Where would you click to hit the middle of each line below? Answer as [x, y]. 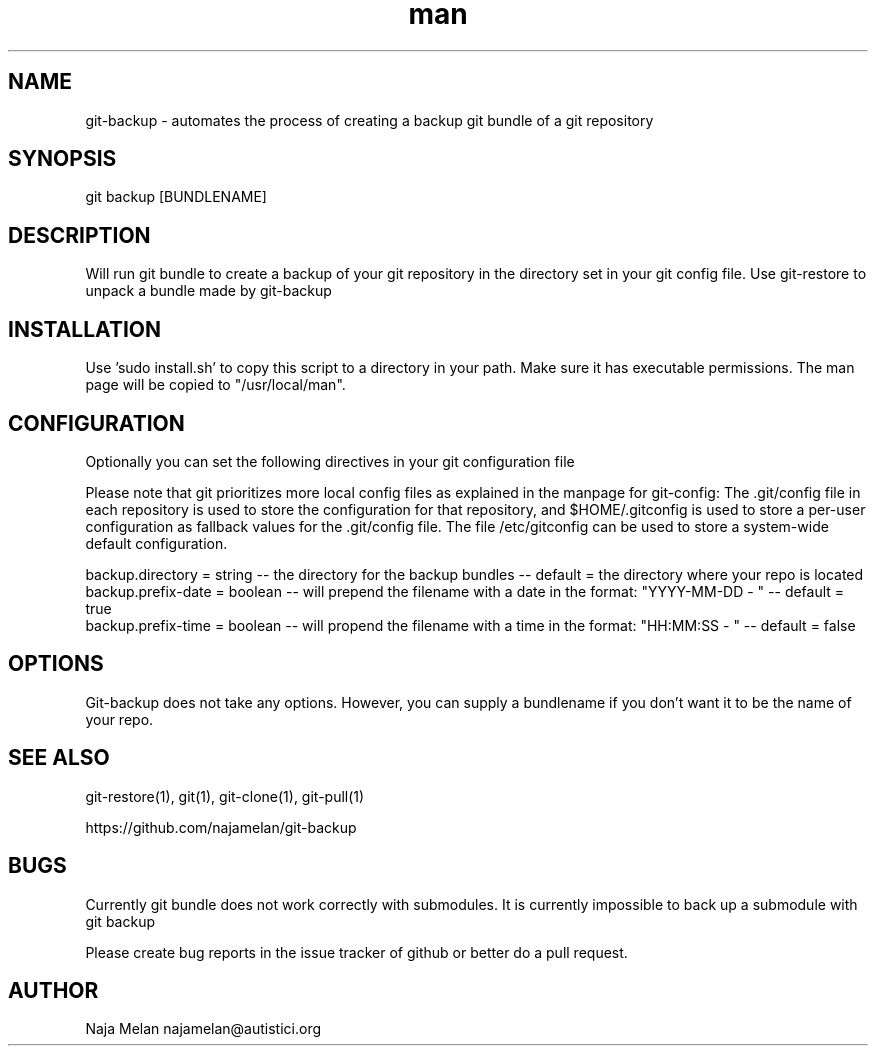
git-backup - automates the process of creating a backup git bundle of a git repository [369, 120]
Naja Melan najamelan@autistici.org [203, 1029]
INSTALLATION [84, 329]
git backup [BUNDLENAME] [176, 197]
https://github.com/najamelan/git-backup [221, 827]
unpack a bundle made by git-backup [208, 291]
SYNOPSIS [62, 159]
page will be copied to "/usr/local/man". [215, 385]
